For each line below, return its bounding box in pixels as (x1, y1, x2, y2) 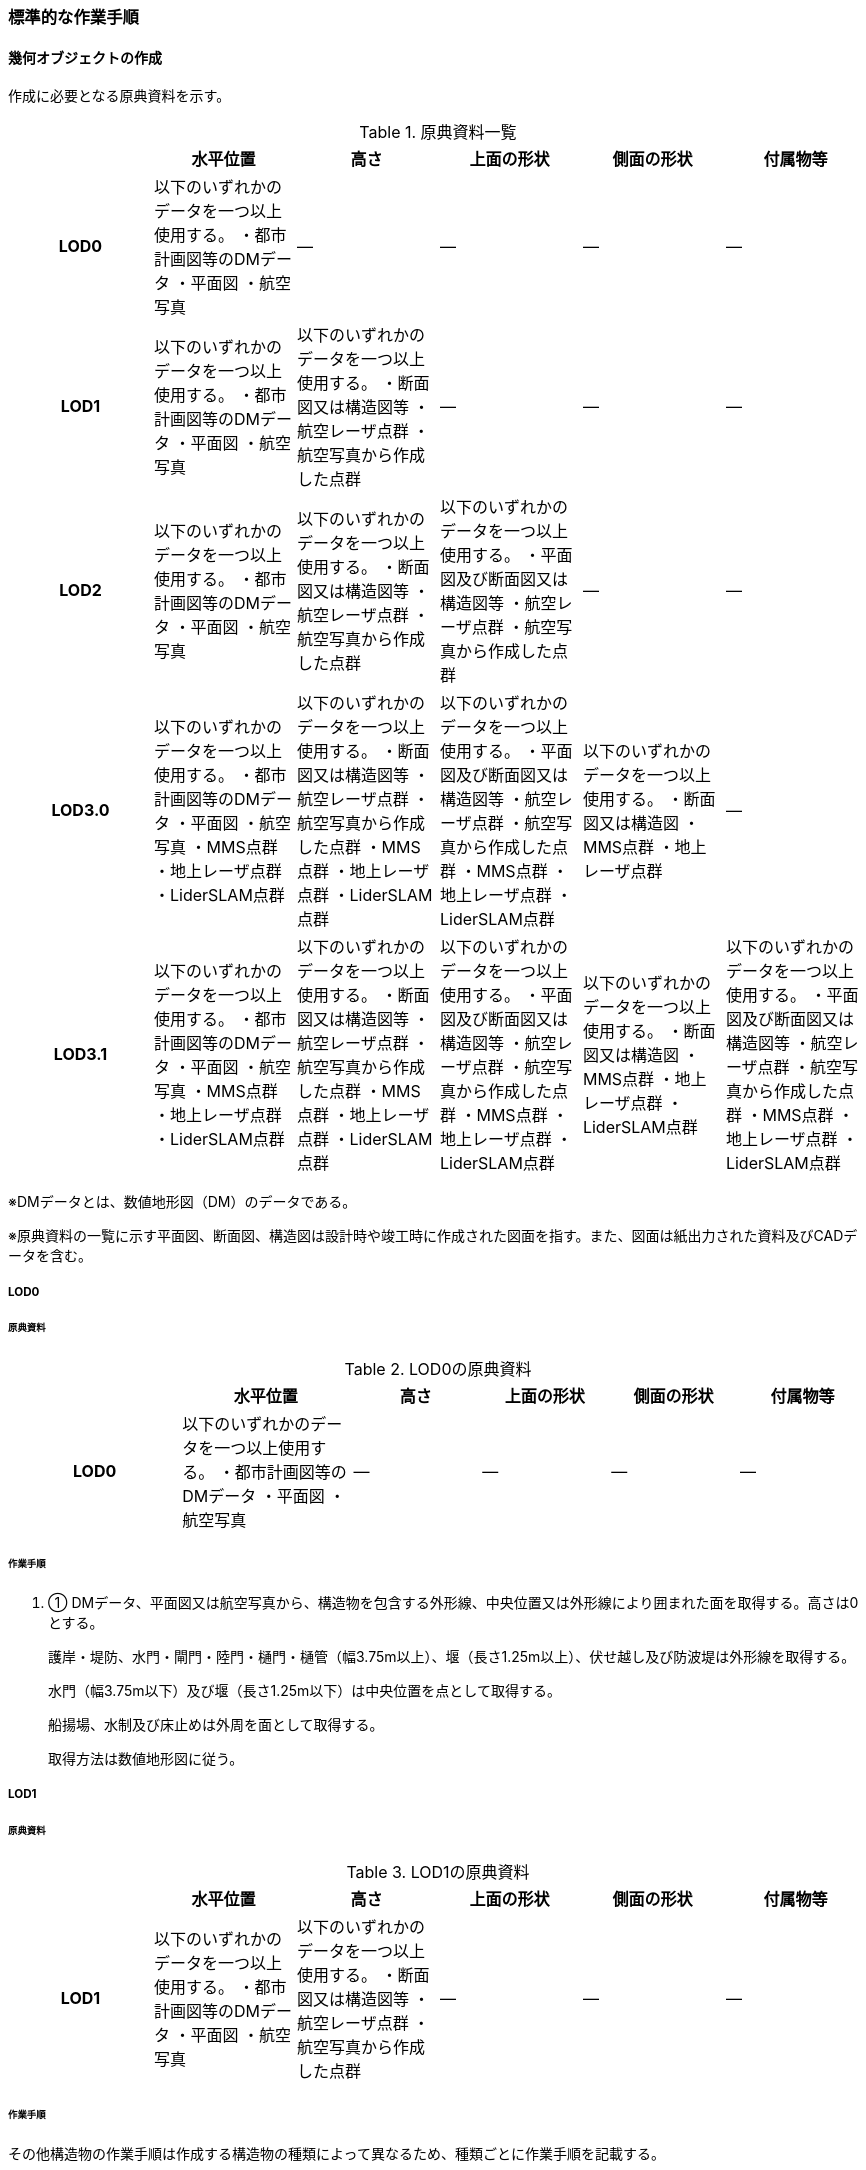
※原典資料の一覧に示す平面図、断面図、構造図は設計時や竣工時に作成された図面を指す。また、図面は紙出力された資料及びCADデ (8, 1227, 858, 1245)
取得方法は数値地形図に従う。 (48, 1749, 244, 1767)
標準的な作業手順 (8, 7, 139, 27)
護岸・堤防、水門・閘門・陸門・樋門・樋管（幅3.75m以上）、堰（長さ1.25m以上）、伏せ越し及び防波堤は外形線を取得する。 (48, 1647, 856, 1665)
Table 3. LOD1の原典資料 (346, 1862, 530, 1883)
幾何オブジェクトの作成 (8, 48, 162, 66)
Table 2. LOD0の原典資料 (344, 1359, 532, 1380)
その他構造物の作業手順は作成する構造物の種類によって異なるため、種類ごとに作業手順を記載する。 (8, 2144, 665, 2162)
